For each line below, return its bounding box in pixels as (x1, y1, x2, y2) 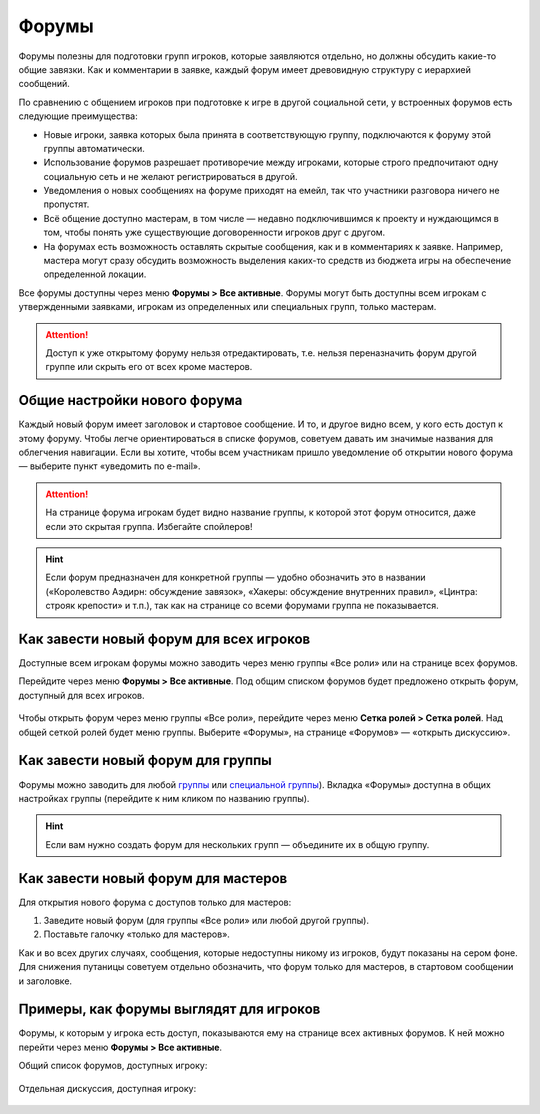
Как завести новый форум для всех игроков (18, 630, 311, 647)
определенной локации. (43, 268, 147, 280)
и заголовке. (18, 975, 73, 987)
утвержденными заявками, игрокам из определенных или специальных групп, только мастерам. (18, 301, 437, 313)
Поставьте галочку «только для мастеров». (43, 928, 230, 940)
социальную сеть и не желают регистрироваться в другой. (43, 170, 299, 182)
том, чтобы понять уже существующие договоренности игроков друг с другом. (43, 226, 386, 239)
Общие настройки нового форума (18, 392, 243, 409)
